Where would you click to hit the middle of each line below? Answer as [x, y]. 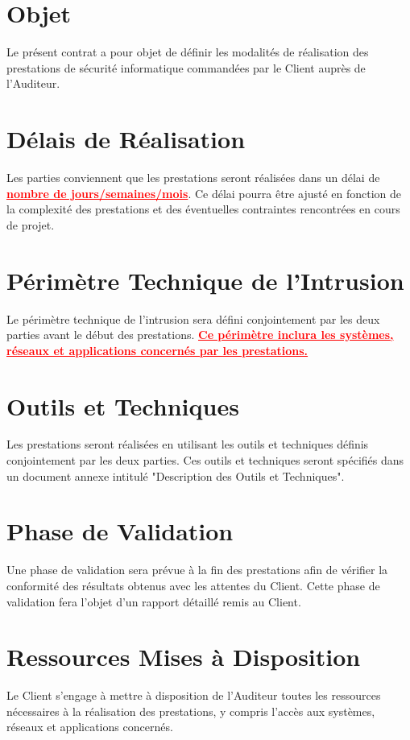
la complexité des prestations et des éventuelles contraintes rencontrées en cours [203, 209]
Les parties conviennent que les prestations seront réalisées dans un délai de [193, 178]
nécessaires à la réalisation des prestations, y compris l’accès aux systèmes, [191, 711]
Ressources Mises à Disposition [184, 657]
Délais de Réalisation [126, 139]
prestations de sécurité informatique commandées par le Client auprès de [186, 67]
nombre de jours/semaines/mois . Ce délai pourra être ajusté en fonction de [204, 193]
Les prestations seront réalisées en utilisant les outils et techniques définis [188, 444]
